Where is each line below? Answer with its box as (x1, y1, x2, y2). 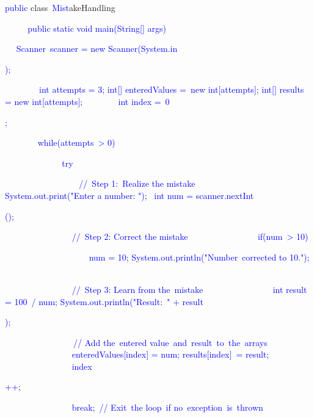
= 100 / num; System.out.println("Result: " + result (5, 295, 203, 308)
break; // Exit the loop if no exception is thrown (71, 401, 263, 414)
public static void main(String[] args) (27, 21, 166, 34)
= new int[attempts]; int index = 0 (5, 95, 170, 107)
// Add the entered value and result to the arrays (73, 336, 268, 348)
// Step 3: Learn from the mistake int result (71, 283, 307, 295)
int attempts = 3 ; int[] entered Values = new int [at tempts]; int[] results (38, 83, 304, 96)
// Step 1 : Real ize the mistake (79, 177, 195, 190)
